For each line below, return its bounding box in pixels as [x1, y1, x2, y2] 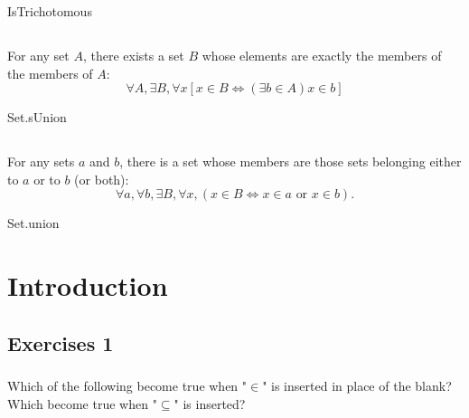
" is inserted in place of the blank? [262, 376, 452, 395]
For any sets [7, 152, 75, 171]
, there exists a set [82, 45, 184, 64]
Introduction [7, 267, 168, 304]
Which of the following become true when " [7, 376, 248, 395]
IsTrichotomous [7, 2, 92, 20]
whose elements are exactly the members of [202, 45, 442, 64]
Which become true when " [7, 394, 157, 413]
